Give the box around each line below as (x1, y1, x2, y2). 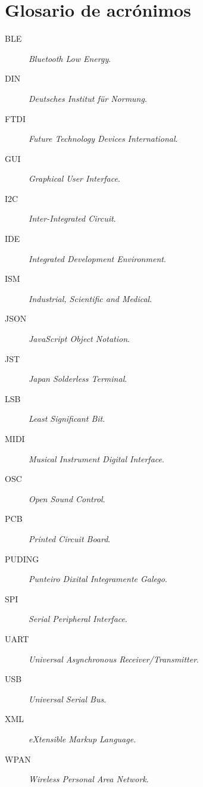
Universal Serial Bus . (29, 692, 107, 705)
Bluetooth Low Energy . (29, 52, 111, 64)
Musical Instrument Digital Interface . (29, 452, 164, 465)
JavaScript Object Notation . (29, 332, 130, 345)
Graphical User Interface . (29, 172, 120, 185)
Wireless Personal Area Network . (29, 773, 149, 785)
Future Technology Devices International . (29, 132, 178, 145)
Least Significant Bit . (29, 412, 105, 425)
